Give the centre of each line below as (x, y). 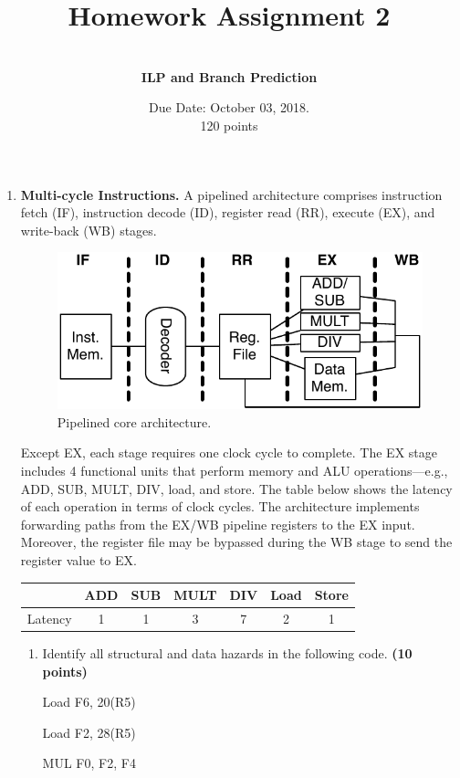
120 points (229, 125)
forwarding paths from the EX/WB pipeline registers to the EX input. (218, 524)
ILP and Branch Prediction (229, 76)
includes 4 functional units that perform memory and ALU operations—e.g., (234, 470)
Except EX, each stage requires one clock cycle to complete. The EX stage (229, 452)
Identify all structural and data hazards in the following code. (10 (227, 652)
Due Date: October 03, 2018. (229, 107)
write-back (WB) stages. (89, 230)
